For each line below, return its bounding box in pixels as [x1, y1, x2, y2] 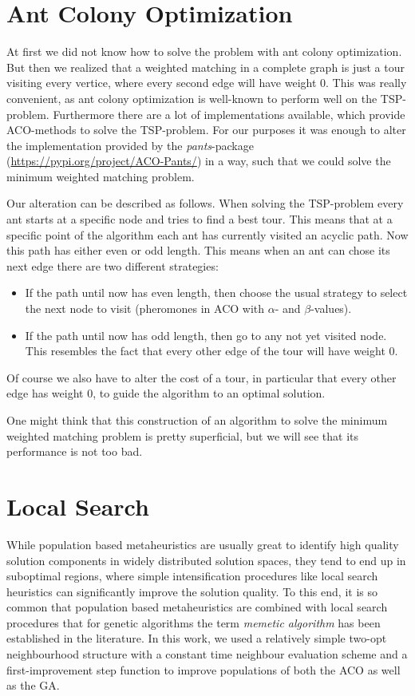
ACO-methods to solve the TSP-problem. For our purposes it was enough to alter [6, 121, 406, 138]
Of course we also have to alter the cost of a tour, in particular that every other [6, 369, 397, 386]
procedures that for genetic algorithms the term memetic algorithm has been [6, 614, 381, 631]
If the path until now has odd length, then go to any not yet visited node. [25, 326, 387, 343]
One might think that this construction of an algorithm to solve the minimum [6, 412, 388, 428]
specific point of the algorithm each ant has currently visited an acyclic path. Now [6, 226, 409, 243]
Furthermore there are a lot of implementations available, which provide [53, 105, 405, 122]
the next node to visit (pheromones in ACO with [25, 300, 265, 317]
